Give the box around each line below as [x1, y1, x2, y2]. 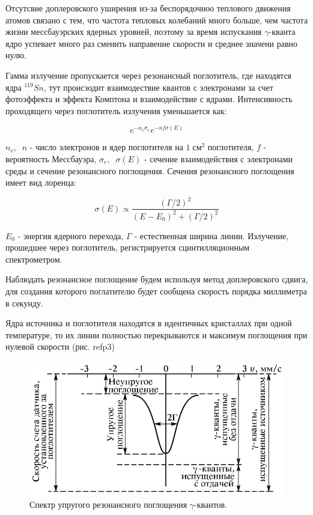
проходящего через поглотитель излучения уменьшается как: [5, 104, 227, 117]
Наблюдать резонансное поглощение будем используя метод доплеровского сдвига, [5, 273, 308, 285]
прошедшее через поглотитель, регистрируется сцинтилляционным [5, 241, 250, 254]
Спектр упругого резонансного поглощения [29, 498, 187, 510]
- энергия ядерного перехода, [17, 229, 124, 242]
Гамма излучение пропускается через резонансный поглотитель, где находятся [5, 69, 292, 81]
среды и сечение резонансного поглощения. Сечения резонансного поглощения [5, 164, 294, 177]
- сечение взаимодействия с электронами [144, 152, 293, 165]
